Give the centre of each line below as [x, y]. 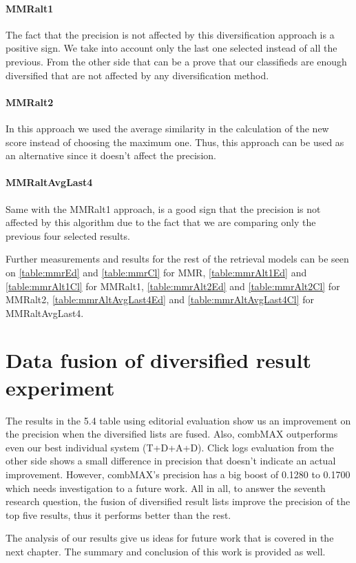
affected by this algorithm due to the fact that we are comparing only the [161, 222]
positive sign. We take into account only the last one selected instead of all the [171, 48]
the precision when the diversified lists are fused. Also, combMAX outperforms [172, 434]
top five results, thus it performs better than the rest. [118, 514]
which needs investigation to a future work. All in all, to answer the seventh [166, 488]
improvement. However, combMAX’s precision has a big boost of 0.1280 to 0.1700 [178, 474]
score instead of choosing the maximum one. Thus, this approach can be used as [175, 142]
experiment [60, 387]
